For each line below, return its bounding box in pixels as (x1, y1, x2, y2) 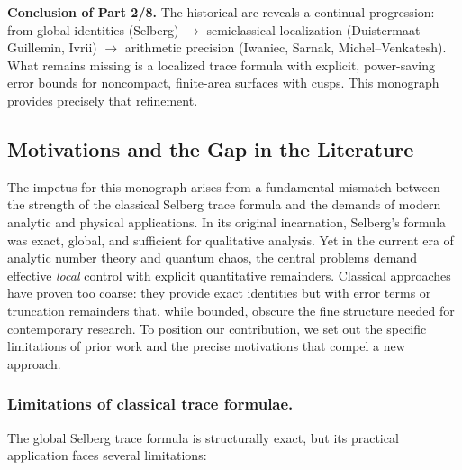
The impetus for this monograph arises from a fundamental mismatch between (7, 177, 440, 196)
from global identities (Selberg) (7, 20, 179, 39)
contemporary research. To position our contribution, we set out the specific (7, 318, 427, 337)
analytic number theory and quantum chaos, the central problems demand (7, 248, 417, 267)
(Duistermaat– (346, 20, 427, 39)
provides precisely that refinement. (7, 90, 198, 109)
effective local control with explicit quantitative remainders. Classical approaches (7, 265, 451, 284)
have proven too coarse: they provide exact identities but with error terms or (7, 283, 431, 302)
